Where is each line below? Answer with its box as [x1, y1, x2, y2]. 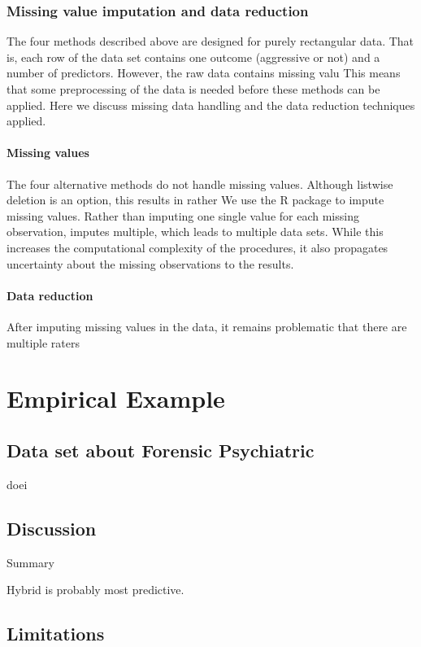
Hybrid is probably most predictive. [7, 581, 184, 598]
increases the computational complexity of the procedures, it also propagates [7, 238, 388, 256]
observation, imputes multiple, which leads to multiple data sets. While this [7, 223, 384, 240]
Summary [7, 553, 54, 570]
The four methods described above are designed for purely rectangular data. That [7, 33, 414, 50]
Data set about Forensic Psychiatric [7, 437, 315, 462]
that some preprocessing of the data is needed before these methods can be [7, 81, 380, 97]
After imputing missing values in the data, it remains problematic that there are [7, 317, 407, 334]
